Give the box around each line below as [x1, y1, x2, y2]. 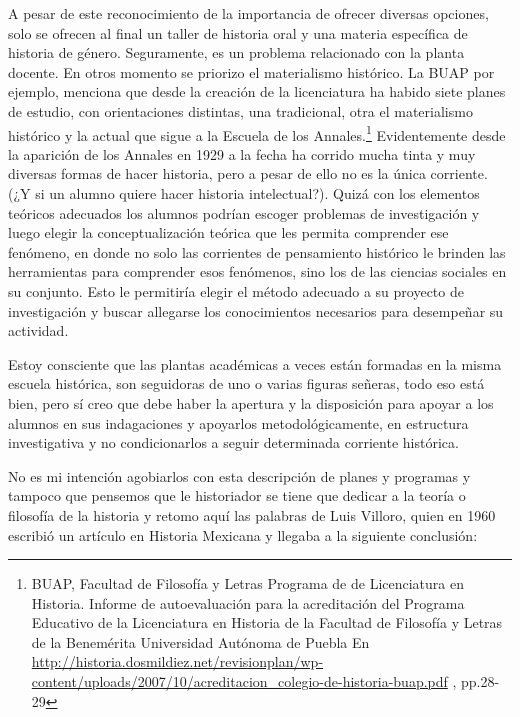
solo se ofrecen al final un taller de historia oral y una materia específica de [8, 22, 468, 43]
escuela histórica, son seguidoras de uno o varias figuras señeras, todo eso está [8, 373, 485, 394]
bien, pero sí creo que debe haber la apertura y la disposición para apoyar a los [8, 392, 494, 413]
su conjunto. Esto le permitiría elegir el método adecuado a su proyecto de [8, 280, 464, 301]
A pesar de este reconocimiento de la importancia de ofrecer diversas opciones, [8, 3, 489, 23]
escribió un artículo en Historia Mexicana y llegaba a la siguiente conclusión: [8, 524, 478, 545]
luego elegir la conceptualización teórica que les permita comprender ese [8, 222, 449, 243]
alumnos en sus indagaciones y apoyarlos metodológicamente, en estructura [8, 412, 469, 433]
